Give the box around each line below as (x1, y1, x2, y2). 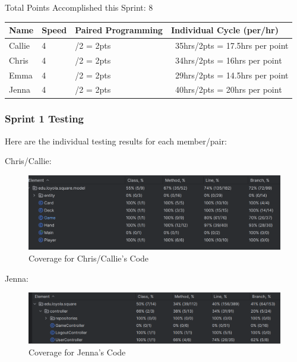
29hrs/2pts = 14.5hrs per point (175, 68, 289, 81)
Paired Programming (75, 24, 163, 36)
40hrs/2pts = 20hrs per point (175, 83, 282, 96)
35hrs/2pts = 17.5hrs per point (175, 39, 289, 51)
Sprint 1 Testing (5, 111, 84, 126)
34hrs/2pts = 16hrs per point (175, 53, 282, 66)
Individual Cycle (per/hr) (170, 24, 279, 36)
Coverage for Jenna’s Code (29, 345, 126, 358)
